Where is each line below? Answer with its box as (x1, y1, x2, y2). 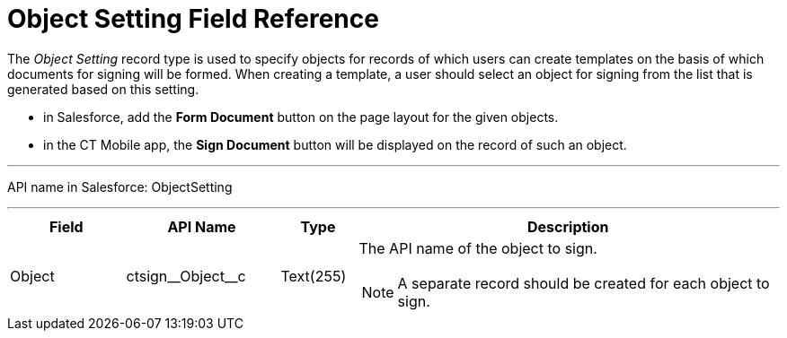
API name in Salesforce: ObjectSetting (7, 178, 233, 195)
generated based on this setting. (7, 81, 199, 97)
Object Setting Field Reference (7, 4, 379, 34)
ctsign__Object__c (126, 266, 246, 285)
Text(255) (280, 266, 347, 285)
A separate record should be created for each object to (397, 273, 770, 292)
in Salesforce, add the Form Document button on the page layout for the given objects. (43, 108, 559, 125)
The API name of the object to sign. (358, 238, 597, 257)
